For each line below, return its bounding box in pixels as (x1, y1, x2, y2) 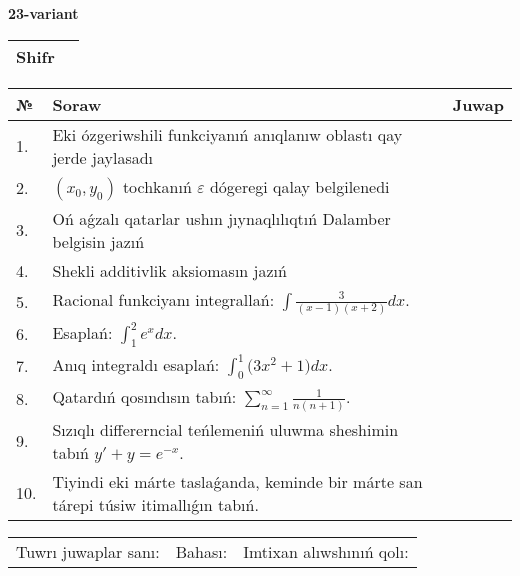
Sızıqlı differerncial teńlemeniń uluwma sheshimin (52, 417, 399, 441)
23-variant (8, 3, 79, 23)
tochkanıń (122, 174, 192, 198)
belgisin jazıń (52, 229, 145, 253)
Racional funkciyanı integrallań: (52, 287, 275, 311)
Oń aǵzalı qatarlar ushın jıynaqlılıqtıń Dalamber (52, 206, 391, 230)
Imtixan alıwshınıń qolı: (243, 539, 409, 563)
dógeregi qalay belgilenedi (209, 174, 390, 198)
